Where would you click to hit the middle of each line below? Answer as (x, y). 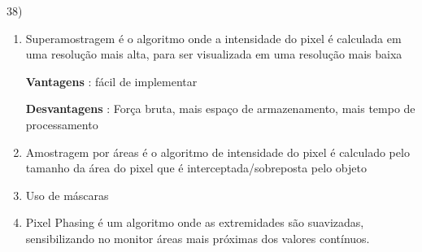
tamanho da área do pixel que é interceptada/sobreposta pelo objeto (196, 168)
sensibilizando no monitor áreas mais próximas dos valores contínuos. (198, 238)
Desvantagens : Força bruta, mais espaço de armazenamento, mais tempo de (220, 109)
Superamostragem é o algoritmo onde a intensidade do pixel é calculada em (213, 38)
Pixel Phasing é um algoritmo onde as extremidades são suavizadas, (195, 222)
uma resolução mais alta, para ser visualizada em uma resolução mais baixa (214, 54)
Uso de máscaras (67, 195)
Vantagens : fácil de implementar (111, 81)
